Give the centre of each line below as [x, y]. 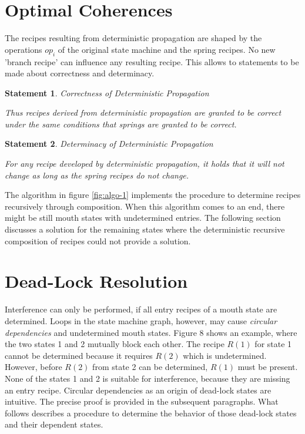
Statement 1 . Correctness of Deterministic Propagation [107, 92]
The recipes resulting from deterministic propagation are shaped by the [133, 38]
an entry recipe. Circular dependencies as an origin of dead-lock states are [138, 390]
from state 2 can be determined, [150, 367]
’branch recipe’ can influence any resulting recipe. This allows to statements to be [152, 61]
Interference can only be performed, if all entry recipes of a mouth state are [141, 309]
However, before [33, 367]
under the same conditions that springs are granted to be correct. [121, 124]
